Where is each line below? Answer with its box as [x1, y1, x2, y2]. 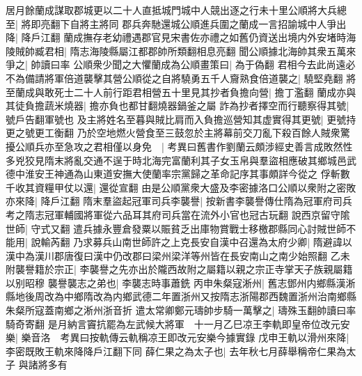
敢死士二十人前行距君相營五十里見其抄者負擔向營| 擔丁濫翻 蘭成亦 [44, 84, 347, 99]
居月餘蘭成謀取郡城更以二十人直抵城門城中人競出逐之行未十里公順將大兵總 [6, 3, 347, 17]
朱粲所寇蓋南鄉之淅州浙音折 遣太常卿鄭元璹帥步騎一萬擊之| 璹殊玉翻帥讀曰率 [6, 303, 356, 318]
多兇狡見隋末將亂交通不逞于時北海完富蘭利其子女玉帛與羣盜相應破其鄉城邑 [6, 152, 347, 167]
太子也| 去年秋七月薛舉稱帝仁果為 [194, 343, 347, 358]
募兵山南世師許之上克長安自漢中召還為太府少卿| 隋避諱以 [93, 235, 352, 249]
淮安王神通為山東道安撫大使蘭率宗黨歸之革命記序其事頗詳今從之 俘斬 [24, 166, 340, 181]
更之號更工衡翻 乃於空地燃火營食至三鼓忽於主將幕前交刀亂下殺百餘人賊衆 [6, 125, 340, 140]
